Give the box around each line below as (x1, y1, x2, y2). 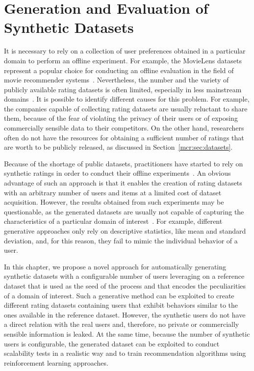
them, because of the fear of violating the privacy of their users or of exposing (4, 113, 238, 123)
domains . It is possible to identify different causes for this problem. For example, (4, 94, 250, 104)
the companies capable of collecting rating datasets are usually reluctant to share (4, 103, 248, 113)
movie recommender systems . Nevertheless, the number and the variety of (4, 75, 229, 85)
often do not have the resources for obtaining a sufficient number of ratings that (4, 132, 244, 142)
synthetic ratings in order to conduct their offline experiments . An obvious (4, 168, 231, 178)
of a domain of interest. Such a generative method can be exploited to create (4, 290, 234, 300)
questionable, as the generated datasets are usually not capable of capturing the (4, 206, 244, 216)
